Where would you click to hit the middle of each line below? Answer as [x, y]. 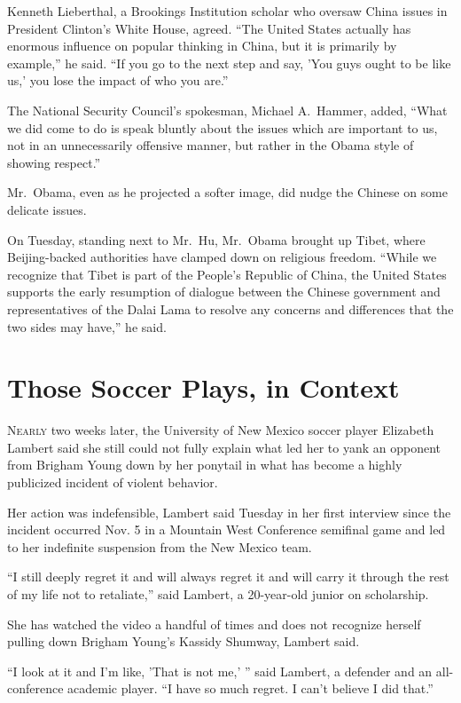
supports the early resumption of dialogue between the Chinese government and [224, 292]
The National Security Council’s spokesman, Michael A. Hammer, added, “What [227, 110]
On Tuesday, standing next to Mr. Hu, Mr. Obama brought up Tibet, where [216, 239]
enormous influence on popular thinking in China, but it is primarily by [202, 46]
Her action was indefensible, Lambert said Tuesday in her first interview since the [229, 512]
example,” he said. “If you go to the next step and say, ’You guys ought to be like [229, 63]
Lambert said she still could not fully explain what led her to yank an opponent [224, 447]
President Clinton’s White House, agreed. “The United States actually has [209, 28]
